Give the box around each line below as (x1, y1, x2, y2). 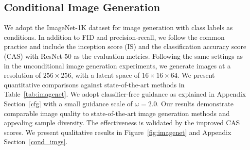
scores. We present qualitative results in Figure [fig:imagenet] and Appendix (4, 127, 232, 137)
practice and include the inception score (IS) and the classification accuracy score (4, 41, 247, 51)
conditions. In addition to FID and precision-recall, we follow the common (4, 32, 225, 42)
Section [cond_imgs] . (4, 136, 68, 147)
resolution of (4, 70, 41, 80)
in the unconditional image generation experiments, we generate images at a (4, 60, 231, 70)
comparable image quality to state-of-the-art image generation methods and (4, 108, 230, 118)
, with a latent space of (71, 70, 140, 80)
